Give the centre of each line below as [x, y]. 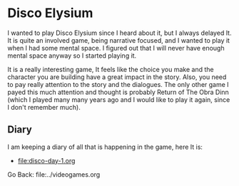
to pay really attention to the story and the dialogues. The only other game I [118, 84]
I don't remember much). [44, 107]
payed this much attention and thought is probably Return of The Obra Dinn [118, 92]
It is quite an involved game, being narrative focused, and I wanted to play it [119, 40]
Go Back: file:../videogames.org [54, 174]
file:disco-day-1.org [46, 160]
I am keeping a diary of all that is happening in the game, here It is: [105, 147]
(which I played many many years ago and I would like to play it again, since [119, 99]
